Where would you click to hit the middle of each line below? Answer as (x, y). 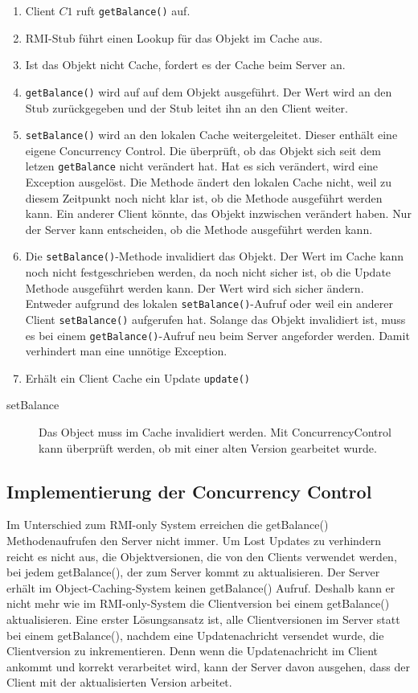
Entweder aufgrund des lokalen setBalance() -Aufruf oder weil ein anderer (209, 303)
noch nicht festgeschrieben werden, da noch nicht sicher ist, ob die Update (208, 272)
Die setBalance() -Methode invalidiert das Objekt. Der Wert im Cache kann (215, 256)
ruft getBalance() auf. (133, 10)
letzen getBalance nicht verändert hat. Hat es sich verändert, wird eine (202, 166)
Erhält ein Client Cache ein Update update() (137, 377)
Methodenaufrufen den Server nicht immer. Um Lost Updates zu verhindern (194, 541)
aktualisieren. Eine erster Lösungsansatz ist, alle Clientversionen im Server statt (203, 619)
